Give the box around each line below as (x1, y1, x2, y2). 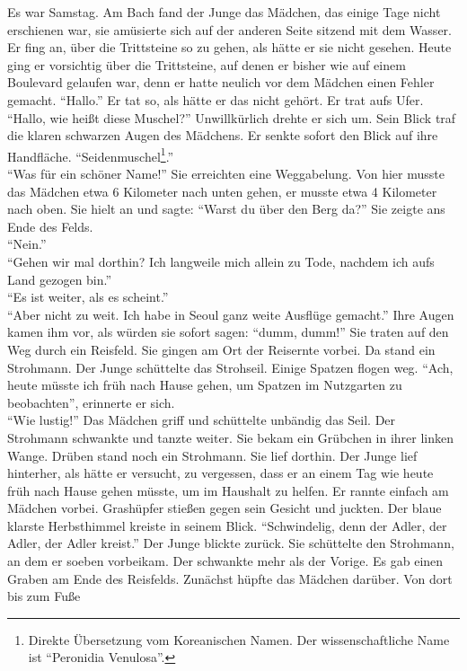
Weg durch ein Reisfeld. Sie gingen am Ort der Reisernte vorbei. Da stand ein (7, 340, 436, 358)
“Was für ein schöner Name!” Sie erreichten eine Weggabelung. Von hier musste (7, 164, 445, 182)
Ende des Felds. (7, 216, 93, 235)
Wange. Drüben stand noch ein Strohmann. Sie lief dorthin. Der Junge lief (7, 446, 418, 464)
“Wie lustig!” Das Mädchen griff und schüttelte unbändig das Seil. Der (7, 411, 396, 429)
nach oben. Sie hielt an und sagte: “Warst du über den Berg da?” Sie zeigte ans (7, 199, 445, 218)
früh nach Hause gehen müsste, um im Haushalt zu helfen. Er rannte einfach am (7, 481, 449, 499)
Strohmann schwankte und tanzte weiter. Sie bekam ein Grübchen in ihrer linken (7, 428, 454, 446)
